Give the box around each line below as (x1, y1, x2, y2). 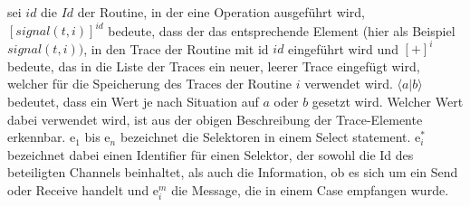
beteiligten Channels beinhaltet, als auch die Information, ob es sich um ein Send (7, 163, 458, 182)
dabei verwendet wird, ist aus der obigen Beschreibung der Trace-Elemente (7, 109, 423, 128)
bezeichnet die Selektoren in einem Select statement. (120, 127, 411, 146)
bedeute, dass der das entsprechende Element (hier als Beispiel (108, 21, 456, 40)
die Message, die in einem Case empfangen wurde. (171, 180, 449, 199)
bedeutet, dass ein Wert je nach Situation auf (7, 91, 259, 110)
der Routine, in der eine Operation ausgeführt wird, (77, 3, 365, 21)
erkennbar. (7, 127, 66, 146)
